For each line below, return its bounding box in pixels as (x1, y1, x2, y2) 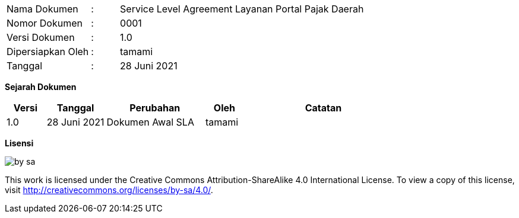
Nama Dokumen (7, 3, 78, 15)
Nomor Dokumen (7, 17, 83, 29)
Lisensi (5, 138, 34, 148)
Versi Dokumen (7, 31, 75, 43)
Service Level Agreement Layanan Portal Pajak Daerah (120, 3, 364, 15)
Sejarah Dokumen (5, 82, 77, 92)
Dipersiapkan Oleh (7, 46, 89, 57)
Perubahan (129, 102, 181, 114)
